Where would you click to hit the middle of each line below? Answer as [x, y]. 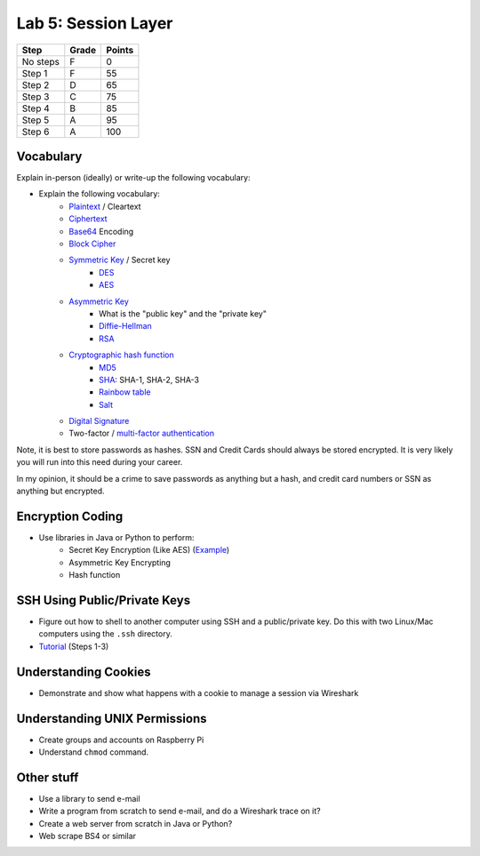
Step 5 [36, 120]
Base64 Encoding [101, 231]
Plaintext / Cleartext [105, 206]
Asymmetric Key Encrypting [120, 562]
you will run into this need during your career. [100, 462]
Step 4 [36, 108]
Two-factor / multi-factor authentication [142, 433]
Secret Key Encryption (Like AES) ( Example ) [149, 550]
